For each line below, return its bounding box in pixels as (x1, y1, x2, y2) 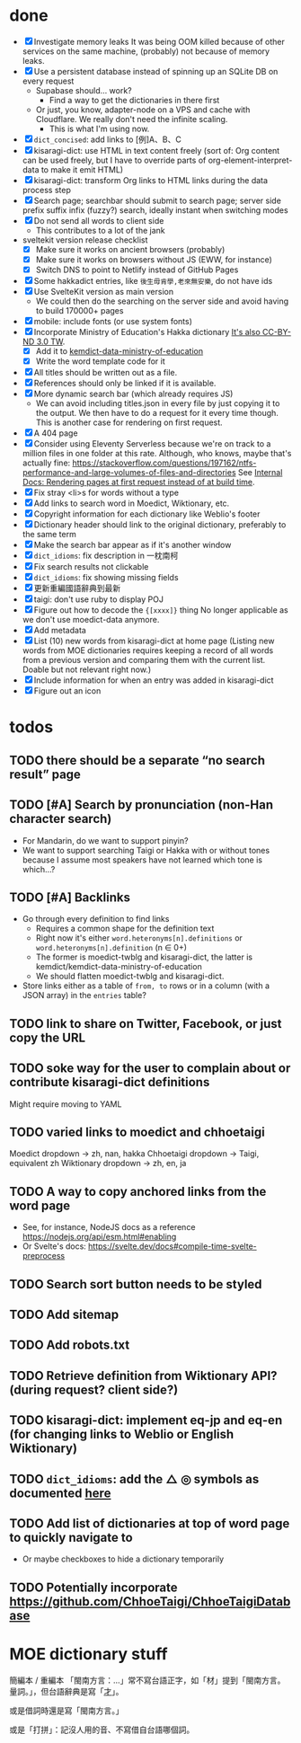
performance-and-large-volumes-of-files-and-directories (22, 467, 236, 478)
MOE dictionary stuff (9, 1644, 168, 1665)
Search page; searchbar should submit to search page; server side (33, 195, 281, 206)
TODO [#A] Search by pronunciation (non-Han (9, 797, 274, 813)
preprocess (22, 1251, 66, 1261)
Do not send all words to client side (33, 215, 164, 226)
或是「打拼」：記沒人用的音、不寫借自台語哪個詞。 (9, 1724, 195, 1735)
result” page (9, 766, 81, 782)
